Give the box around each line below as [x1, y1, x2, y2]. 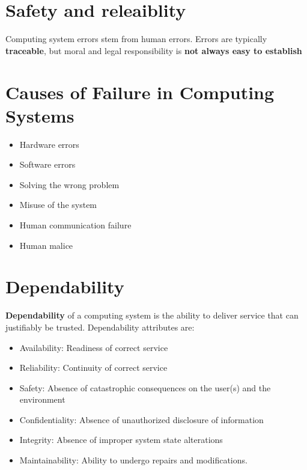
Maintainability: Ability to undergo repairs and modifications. [19, 454, 248, 466]
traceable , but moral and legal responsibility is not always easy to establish [5, 44, 302, 56]
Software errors [19, 158, 76, 171]
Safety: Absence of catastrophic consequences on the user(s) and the [19, 381, 271, 394]
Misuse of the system [19, 198, 97, 211]
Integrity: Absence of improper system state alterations [19, 433, 223, 446]
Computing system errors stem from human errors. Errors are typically [5, 32, 267, 45]
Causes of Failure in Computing [5, 79, 275, 104]
